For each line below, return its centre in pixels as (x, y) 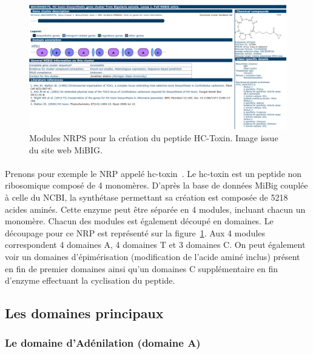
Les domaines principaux (84, 313)
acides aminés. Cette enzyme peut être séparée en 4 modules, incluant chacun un (155, 209)
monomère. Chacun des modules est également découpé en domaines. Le (139, 221)
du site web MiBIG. (66, 149)
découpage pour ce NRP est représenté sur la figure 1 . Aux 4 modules (135, 232)
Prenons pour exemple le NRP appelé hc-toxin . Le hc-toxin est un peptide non (153, 173)
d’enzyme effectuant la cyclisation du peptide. (90, 280)
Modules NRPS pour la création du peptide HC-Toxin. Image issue (154, 137)
